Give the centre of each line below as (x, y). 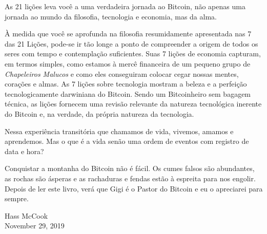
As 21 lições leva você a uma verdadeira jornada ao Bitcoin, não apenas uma (125, 6)
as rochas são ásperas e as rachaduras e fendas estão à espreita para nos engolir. (130, 178)
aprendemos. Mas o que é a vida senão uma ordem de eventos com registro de (127, 141)
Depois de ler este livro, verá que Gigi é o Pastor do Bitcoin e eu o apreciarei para (134, 188)
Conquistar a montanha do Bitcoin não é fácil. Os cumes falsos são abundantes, (130, 168)
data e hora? (24, 151)
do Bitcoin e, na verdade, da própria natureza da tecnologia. (99, 113)
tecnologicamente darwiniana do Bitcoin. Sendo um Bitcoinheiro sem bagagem (128, 93)
